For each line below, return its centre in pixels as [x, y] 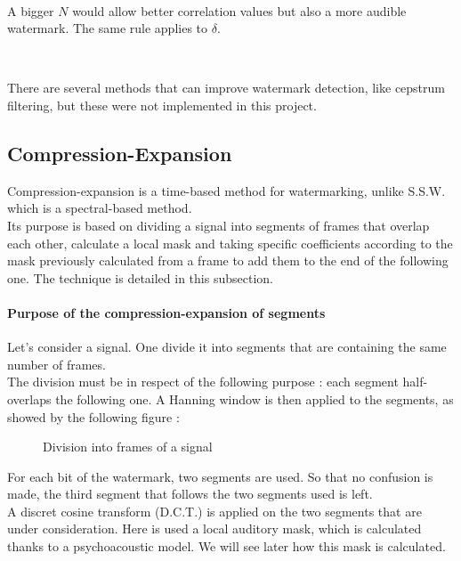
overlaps [29, 398]
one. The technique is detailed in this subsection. [140, 277]
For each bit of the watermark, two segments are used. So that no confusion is [220, 476]
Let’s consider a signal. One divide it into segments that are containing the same [227, 347]
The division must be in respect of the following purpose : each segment [203, 382]
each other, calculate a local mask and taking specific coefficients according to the [230, 243]
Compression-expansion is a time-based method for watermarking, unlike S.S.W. [226, 190]
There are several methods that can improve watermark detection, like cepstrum [226, 88]
